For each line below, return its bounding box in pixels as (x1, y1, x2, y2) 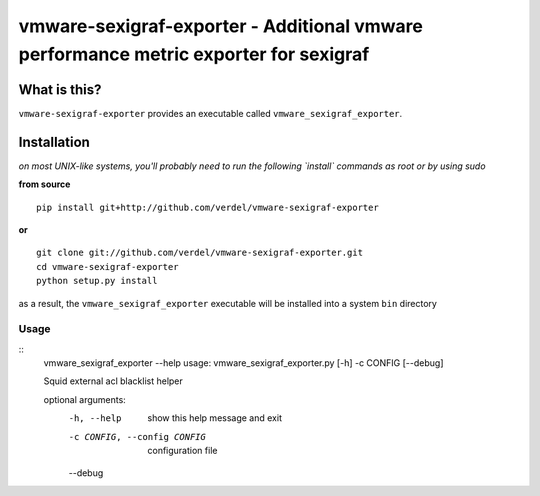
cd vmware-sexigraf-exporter (36, 261, 179, 272)
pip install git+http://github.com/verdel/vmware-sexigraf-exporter (36, 201, 379, 213)
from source (18, 178, 71, 190)
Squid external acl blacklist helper (43, 375, 184, 387)
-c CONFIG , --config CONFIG (68, 431, 207, 442)
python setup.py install (36, 275, 158, 287)
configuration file (147, 444, 218, 456)
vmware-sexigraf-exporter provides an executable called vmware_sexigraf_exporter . (18, 107, 403, 119)
